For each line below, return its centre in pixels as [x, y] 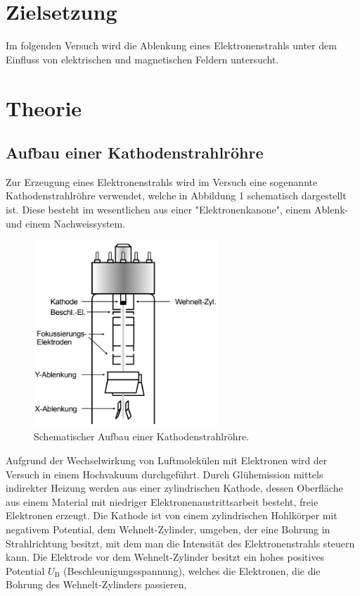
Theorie [44, 107]
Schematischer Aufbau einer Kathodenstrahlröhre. [142, 436]
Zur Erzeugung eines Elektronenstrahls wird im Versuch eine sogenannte [162, 181]
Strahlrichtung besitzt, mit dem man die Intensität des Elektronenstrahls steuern [180, 543]
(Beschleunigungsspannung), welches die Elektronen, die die [192, 570]
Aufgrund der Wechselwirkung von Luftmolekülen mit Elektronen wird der [167, 460]
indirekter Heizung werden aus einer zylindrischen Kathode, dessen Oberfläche [174, 488]
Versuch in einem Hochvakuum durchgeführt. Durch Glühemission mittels [165, 474]
